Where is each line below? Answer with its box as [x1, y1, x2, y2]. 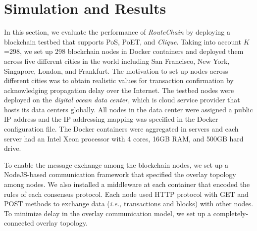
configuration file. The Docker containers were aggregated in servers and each [4, 124, 239, 134]
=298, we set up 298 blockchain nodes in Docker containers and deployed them [4, 46, 244, 56]
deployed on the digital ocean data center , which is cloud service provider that [4, 94, 240, 105]
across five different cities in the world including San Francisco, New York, [4, 55, 230, 66]
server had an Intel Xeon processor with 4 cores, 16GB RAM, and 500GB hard [4, 133, 244, 143]
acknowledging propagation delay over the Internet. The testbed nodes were [4, 85, 234, 95]
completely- [213, 208, 249, 218]
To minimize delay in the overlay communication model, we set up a [4, 208, 211, 218]
